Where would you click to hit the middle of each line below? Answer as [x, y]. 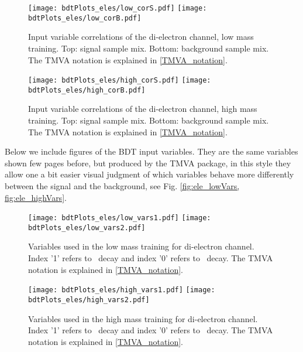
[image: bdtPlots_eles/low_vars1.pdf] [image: [120, 218]
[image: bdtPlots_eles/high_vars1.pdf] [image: [122, 290]
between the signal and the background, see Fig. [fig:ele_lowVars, [122, 185]
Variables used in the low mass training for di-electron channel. [141, 246]
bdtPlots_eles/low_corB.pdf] [85, 18]
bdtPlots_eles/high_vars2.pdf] [89, 300]
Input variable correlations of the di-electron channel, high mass [143, 109]
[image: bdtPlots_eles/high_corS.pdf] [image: [120, 81]
